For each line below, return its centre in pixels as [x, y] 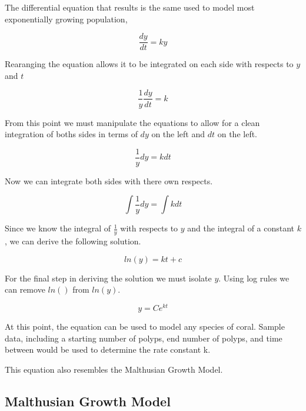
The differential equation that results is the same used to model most [130, 7]
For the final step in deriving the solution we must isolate [108, 278]
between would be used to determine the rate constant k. [108, 349]
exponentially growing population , [66, 19]
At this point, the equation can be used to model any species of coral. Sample [145, 327]
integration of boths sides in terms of [71, 134]
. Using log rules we [254, 278]
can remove [25, 289]
